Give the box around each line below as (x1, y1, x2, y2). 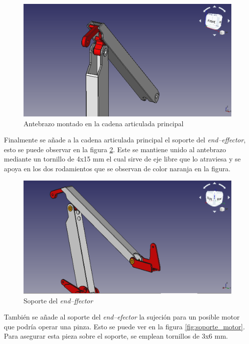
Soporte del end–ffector (24, 295, 93, 305)
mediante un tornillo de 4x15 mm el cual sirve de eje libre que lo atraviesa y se (4, 154, 241, 164)
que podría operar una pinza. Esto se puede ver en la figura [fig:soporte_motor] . (4, 321, 245, 331)
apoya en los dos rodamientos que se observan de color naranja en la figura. (4, 163, 231, 174)
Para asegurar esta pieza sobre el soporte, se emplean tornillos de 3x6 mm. (4, 331, 228, 341)
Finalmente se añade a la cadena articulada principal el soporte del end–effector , (4, 135, 246, 145)
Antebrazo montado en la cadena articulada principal (24, 118, 184, 128)
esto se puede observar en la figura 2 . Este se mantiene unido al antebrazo (4, 144, 226, 154)
